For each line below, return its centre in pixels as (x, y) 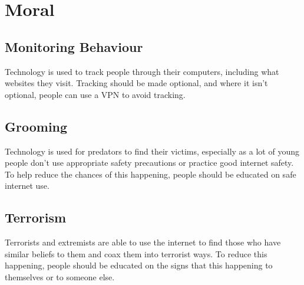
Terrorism (36, 217)
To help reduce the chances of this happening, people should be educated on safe (151, 174)
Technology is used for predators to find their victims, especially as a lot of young (152, 151)
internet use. (27, 186)
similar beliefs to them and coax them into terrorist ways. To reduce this (136, 253)
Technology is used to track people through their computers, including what (142, 71)
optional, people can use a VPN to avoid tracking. (95, 94)
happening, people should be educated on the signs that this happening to (139, 265)
